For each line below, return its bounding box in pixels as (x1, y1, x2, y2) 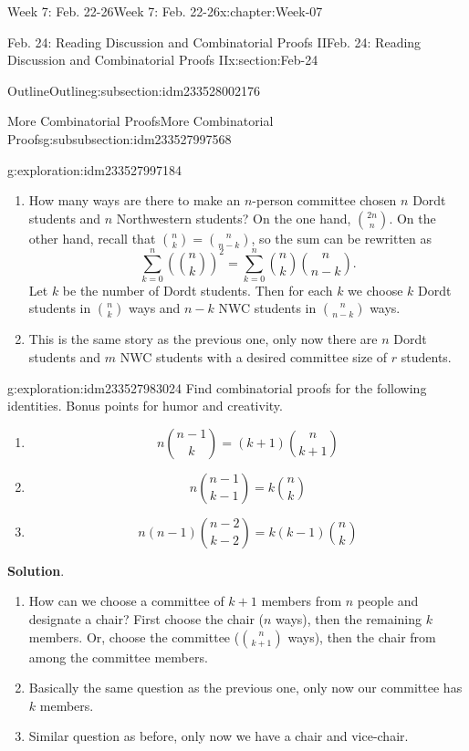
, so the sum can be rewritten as (251, 228, 433, 247)
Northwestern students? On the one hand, (116, 208, 351, 227)
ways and (128, 298, 181, 318)
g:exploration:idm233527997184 (7, 160, 182, 179)
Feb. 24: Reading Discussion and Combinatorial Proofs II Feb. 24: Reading (7, 32, 422, 51)
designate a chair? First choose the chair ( (28, 610, 264, 629)
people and (357, 591, 419, 610)
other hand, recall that (28, 228, 156, 247)
